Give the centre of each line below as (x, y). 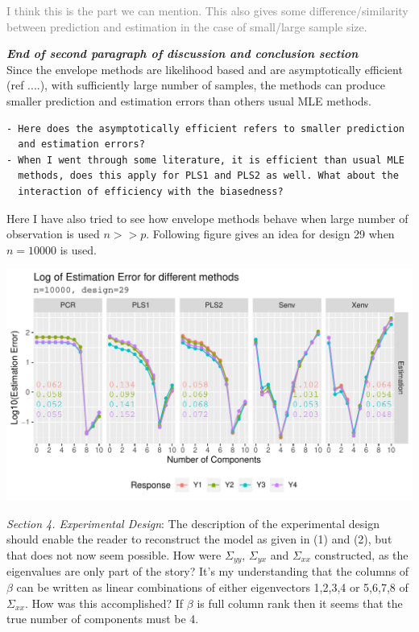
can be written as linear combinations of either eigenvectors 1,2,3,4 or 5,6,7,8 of (212, 587)
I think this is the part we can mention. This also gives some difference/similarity (207, 10)
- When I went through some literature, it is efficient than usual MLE (205, 160)
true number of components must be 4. (103, 619)
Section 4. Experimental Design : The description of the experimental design (193, 523)
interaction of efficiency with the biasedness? (151, 191)
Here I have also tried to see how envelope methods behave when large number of (207, 218)
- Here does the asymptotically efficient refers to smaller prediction (205, 128)
